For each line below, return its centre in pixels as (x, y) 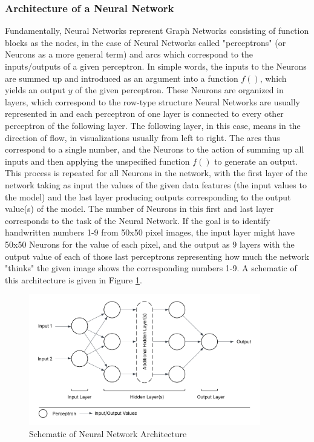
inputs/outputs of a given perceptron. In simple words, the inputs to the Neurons (156, 66)
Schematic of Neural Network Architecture (108, 433)
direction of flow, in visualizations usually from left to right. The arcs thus (142, 137)
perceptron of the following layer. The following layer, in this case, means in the (153, 125)
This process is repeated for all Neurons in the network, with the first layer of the (156, 173)
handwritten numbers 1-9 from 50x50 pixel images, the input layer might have (150, 232)
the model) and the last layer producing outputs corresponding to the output (148, 196)
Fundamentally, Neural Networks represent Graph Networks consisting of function (157, 31)
